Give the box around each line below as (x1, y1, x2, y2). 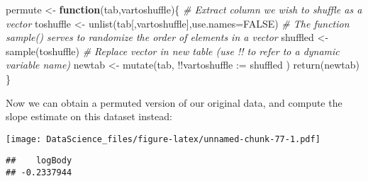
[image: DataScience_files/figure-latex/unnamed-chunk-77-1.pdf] (6, 134, 320, 144)
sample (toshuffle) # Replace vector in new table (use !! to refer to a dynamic (6, 43, 340, 58)
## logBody (6, 156, 72, 166)
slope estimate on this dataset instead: (6, 109, 172, 124)
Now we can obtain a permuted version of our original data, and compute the (6, 95, 342, 110)
